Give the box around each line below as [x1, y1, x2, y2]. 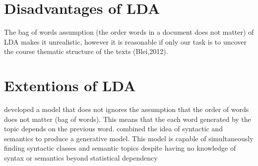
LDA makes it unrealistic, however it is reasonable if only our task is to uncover [4, 36, 247, 47]
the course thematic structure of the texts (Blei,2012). [4, 46, 168, 56]
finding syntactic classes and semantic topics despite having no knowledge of [4, 143, 236, 153]
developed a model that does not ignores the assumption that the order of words [4, 104, 249, 114]
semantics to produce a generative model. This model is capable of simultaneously [4, 133, 254, 143]
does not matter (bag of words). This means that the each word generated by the [4, 113, 251, 124]
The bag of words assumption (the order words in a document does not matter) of [4, 27, 254, 37]
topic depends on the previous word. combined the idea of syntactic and [4, 123, 223, 134]
